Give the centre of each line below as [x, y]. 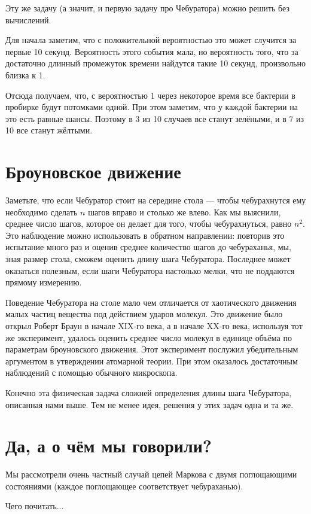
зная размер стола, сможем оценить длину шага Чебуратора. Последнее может [148, 259]
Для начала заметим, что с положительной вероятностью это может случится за [151, 40]
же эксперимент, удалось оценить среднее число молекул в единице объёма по [149, 337]
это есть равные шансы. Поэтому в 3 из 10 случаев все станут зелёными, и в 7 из [155, 118]
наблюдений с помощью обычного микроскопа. [92, 372]
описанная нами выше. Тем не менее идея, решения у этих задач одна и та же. [150, 404]
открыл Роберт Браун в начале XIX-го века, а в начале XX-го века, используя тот [154, 326]
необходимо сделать [42, 212]
